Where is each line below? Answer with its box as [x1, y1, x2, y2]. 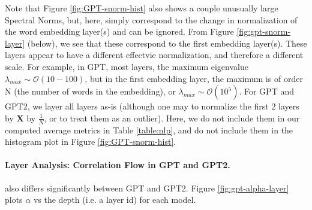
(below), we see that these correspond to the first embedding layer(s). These [27, 36, 307, 49]
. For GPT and [239, 85, 294, 98]
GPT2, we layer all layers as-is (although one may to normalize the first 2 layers [5, 100, 299, 112]
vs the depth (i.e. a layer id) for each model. [33, 193, 196, 206]
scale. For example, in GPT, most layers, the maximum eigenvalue [5, 60, 248, 72]
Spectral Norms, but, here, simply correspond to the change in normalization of [5, 13, 298, 26]
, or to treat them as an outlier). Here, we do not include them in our [44, 111, 300, 124]
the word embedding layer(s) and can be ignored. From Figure [5, 25, 234, 38]
